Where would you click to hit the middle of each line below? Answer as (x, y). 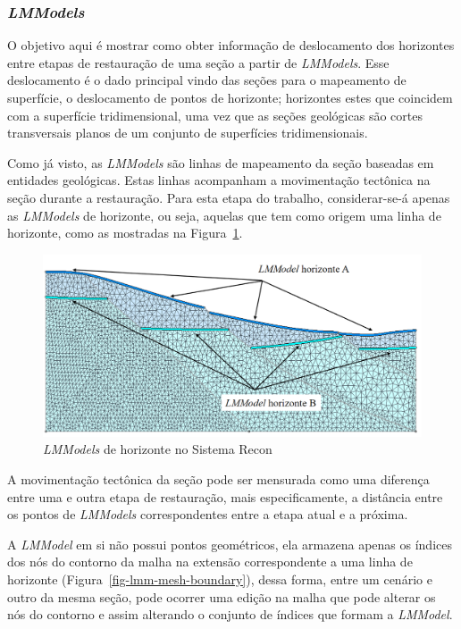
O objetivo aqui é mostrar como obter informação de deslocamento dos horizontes (231, 45)
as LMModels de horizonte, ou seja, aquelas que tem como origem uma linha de (224, 215)
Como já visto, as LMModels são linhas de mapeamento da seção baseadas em (221, 162)
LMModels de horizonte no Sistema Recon (158, 449)
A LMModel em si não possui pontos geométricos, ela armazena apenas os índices (230, 544)
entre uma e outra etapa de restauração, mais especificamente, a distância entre (225, 496)
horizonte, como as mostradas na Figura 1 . (125, 233)
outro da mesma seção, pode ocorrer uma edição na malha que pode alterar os (222, 596)
